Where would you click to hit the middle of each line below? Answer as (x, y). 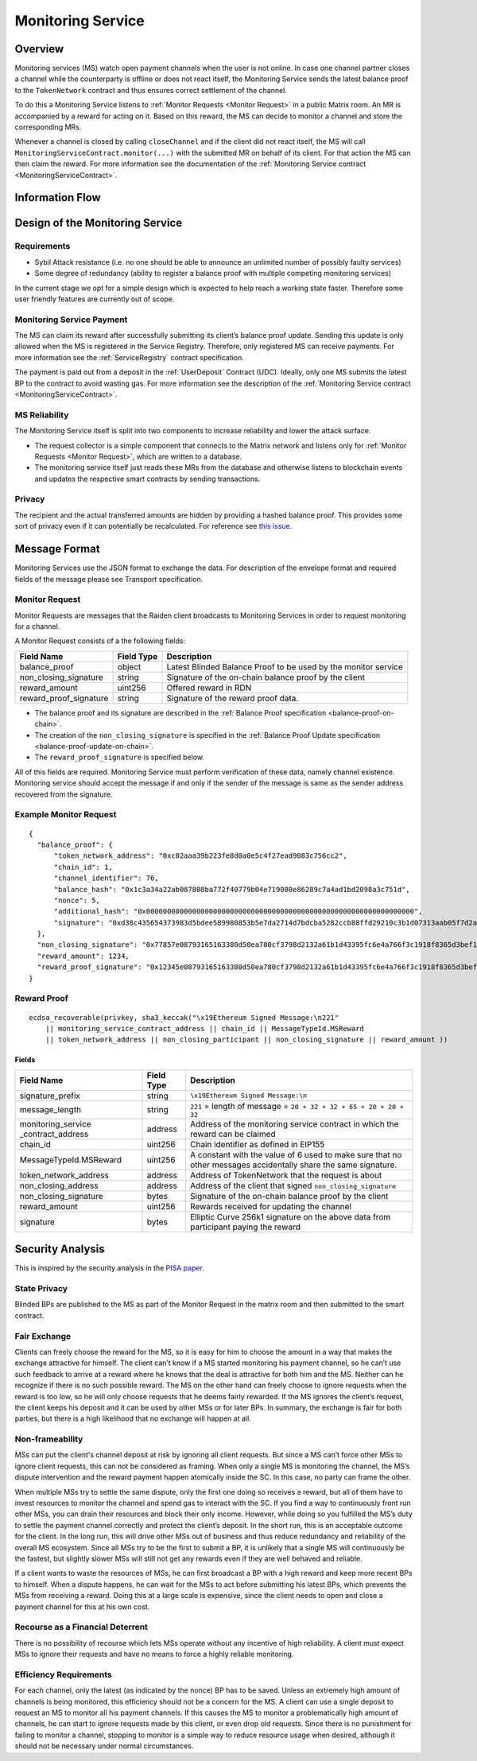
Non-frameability (49, 1439)
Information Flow (58, 198)
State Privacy (41, 1289)
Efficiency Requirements (64, 1674)
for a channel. (37, 626)
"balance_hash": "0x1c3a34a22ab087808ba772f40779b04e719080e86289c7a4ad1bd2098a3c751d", (232, 889)
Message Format (57, 549)
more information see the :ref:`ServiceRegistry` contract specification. (129, 357)
